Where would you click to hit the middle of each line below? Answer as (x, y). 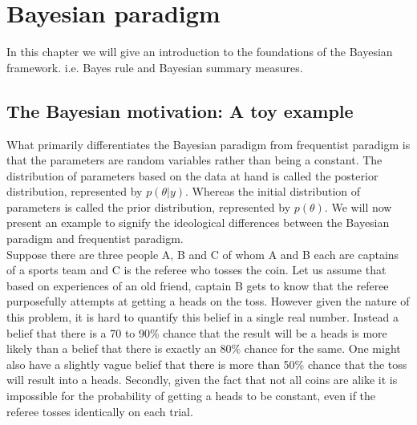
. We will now (358, 206)
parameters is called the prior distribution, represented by (149, 206)
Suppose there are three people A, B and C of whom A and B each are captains (203, 254)
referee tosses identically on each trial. (100, 411)
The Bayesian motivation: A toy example (180, 110)
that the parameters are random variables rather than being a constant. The (194, 160)
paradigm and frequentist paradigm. (95, 239)
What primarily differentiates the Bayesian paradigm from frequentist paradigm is (208, 144)
